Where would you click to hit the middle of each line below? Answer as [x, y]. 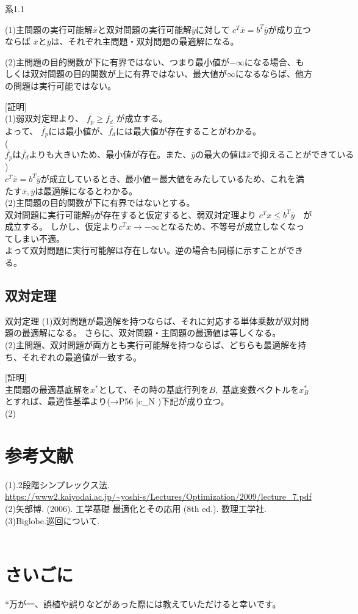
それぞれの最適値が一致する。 [81, 356]
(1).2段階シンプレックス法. [57, 484]
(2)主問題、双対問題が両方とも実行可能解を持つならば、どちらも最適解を [151, 345]
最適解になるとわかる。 [91, 190]
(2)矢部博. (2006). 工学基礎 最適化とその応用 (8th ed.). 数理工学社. [136, 508]
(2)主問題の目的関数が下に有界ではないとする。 [100, 203]
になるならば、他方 [274, 74]
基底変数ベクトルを [261, 389]
